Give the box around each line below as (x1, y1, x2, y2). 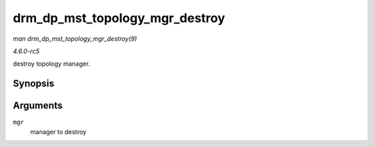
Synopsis (12, 78, 55, 90)
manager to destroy (30, 128, 87, 136)
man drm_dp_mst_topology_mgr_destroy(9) (12, 35, 137, 43)
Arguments (12, 100, 63, 112)
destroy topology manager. (12, 59, 90, 68)
